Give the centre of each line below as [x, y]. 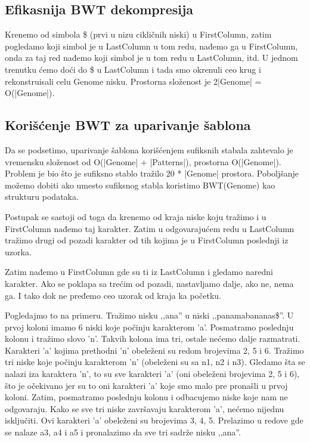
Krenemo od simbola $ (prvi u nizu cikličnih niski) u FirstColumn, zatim [138, 34]
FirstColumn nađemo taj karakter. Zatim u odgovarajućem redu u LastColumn [150, 228]
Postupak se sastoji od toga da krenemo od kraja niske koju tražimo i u [136, 216]
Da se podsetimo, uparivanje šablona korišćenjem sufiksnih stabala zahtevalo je [149, 149]
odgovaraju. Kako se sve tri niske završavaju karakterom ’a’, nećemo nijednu [145, 408]
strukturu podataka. [42, 197]
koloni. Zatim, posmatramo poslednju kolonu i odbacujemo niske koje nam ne [146, 397]
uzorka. [18, 251]
